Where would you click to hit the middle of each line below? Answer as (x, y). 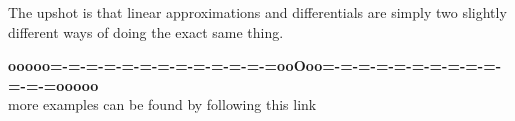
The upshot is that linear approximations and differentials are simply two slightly (257, 12)
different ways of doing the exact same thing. (146, 31)
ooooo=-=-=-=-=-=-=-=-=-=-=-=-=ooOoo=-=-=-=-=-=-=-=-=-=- (255, 65)
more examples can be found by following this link (162, 104)
